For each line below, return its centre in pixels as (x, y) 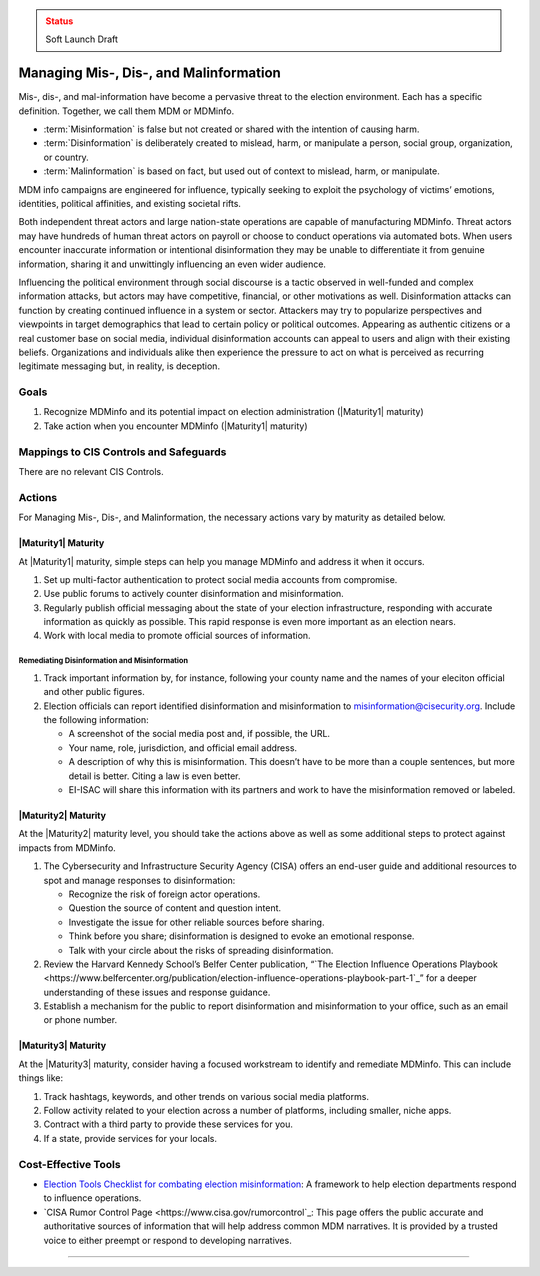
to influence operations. (92, 1198)
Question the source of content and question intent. (175, 908)
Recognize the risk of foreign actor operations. (164, 894)
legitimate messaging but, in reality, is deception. (119, 366)
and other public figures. (94, 692)
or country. (66, 157)
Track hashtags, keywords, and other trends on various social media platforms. (206, 1096)
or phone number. (80, 1020)
